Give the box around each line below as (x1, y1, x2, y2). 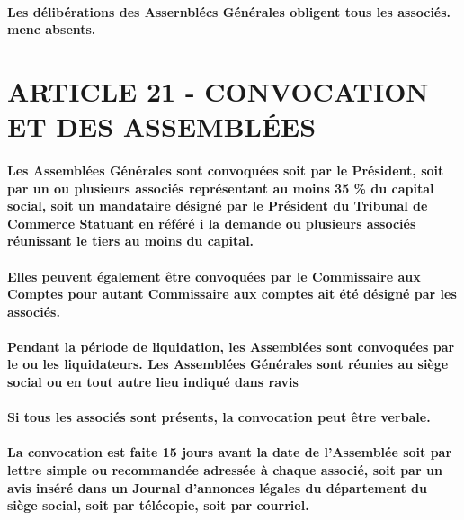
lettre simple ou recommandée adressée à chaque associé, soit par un (7, 461, 442, 480)
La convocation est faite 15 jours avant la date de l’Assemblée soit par (7, 443, 452, 462)
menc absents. (7, 20, 96, 39)
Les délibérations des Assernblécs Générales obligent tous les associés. (7, 2, 451, 21)
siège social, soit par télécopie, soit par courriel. (7, 496, 309, 515)
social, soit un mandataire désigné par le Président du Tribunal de (7, 196, 428, 215)
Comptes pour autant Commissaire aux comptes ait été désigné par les (7, 284, 457, 303)
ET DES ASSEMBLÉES (7, 108, 317, 145)
